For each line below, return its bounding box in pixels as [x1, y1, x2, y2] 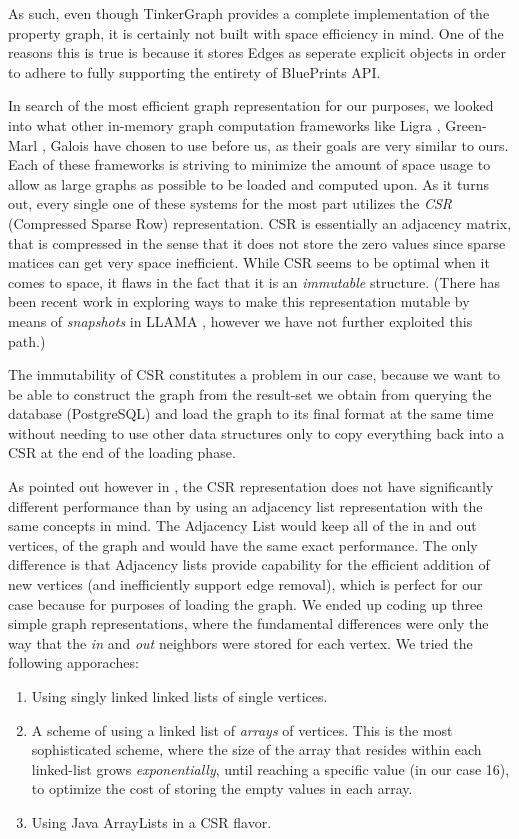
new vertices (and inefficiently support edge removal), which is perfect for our [8, 574, 483, 595]
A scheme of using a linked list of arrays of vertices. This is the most [31, 719, 453, 740]
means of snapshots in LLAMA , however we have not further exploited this [8, 310, 473, 331]
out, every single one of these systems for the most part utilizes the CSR [8, 193, 453, 214]
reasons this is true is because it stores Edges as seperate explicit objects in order [8, 42, 506, 63]
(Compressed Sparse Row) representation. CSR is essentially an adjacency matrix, [8, 212, 512, 233]
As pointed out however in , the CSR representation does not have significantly [8, 476, 494, 497]
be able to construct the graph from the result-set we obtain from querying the [8, 383, 492, 404]
